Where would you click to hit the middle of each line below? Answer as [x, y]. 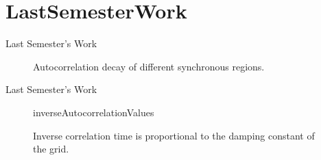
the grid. [51, 149]
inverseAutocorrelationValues [94, 112]
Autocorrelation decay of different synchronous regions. [149, 66]
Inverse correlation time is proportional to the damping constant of [174, 135]
